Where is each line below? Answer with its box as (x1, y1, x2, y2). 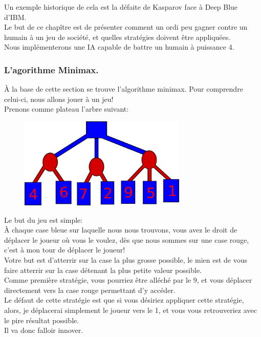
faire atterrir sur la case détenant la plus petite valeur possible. (4, 264, 202, 275)
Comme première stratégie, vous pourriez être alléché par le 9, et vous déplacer (4, 275, 252, 285)
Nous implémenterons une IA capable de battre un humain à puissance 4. (4, 41, 234, 52)
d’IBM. (4, 11, 27, 22)
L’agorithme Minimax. (4, 63, 99, 76)
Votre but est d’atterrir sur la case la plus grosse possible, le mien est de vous (4, 254, 248, 265)
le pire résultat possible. (4, 314, 79, 325)
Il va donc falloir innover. (4, 325, 83, 335)
